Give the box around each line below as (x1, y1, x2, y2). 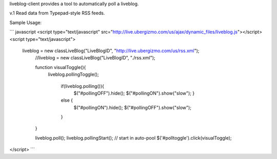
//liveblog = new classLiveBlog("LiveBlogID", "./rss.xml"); (35, 55, 156, 61)
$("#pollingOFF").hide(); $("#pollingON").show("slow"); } (73, 90, 195, 96)
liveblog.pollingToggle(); (48, 72, 100, 78)
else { (61, 97, 73, 103)
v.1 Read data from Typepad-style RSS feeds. (9, 10, 105, 16)
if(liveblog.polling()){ (61, 83, 105, 89)
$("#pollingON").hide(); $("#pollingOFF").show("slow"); (73, 104, 192, 110)
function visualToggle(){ (35, 64, 86, 70)
